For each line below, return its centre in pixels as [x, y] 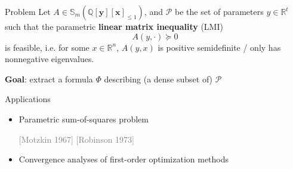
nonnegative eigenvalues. [50, 59]
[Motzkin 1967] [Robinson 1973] [76, 139]
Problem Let [28, 11]
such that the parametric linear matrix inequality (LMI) [114, 26]
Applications [28, 99]
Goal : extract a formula [49, 79]
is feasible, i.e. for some [47, 47]
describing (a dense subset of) [158, 79]
